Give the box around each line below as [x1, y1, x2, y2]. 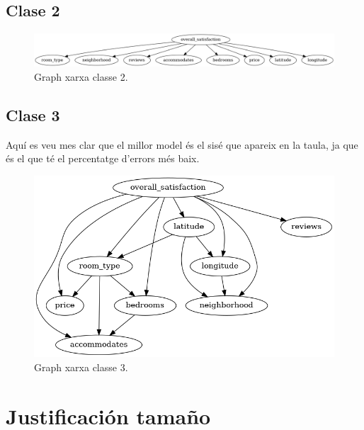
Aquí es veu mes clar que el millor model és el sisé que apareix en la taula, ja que [6, 137, 358, 152]
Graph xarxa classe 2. [34, 69, 128, 84]
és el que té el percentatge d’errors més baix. [6, 151, 200, 166]
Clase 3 [6, 103, 60, 125]
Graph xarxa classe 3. [34, 359, 128, 374]
